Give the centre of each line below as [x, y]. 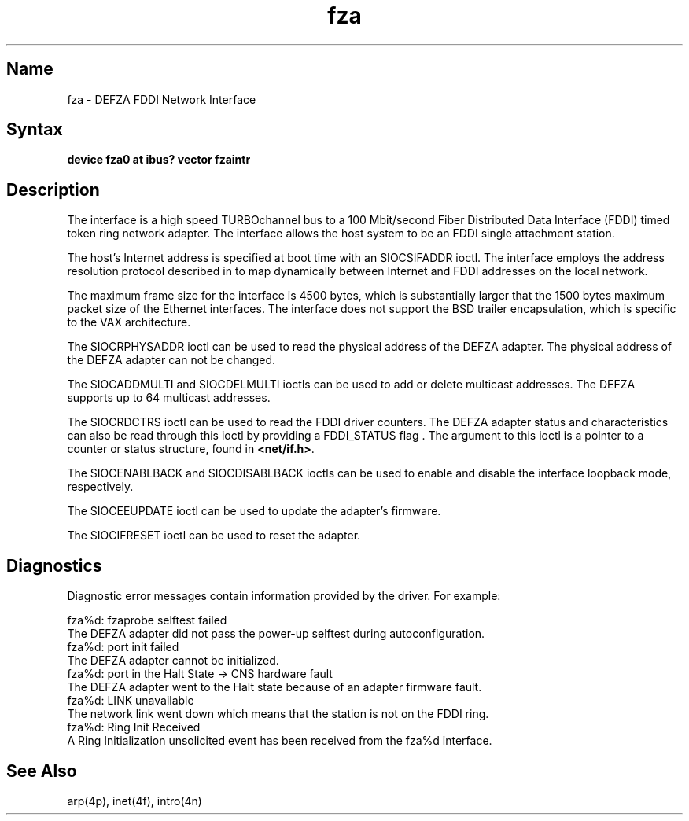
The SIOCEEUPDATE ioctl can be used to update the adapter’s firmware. [254, 511]
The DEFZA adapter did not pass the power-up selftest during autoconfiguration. [276, 634]
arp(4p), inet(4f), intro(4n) [134, 801]
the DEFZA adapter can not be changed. [171, 360]
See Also [42, 771]
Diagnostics [54, 565]
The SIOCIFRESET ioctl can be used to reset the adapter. [214, 536]
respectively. [100, 487]
